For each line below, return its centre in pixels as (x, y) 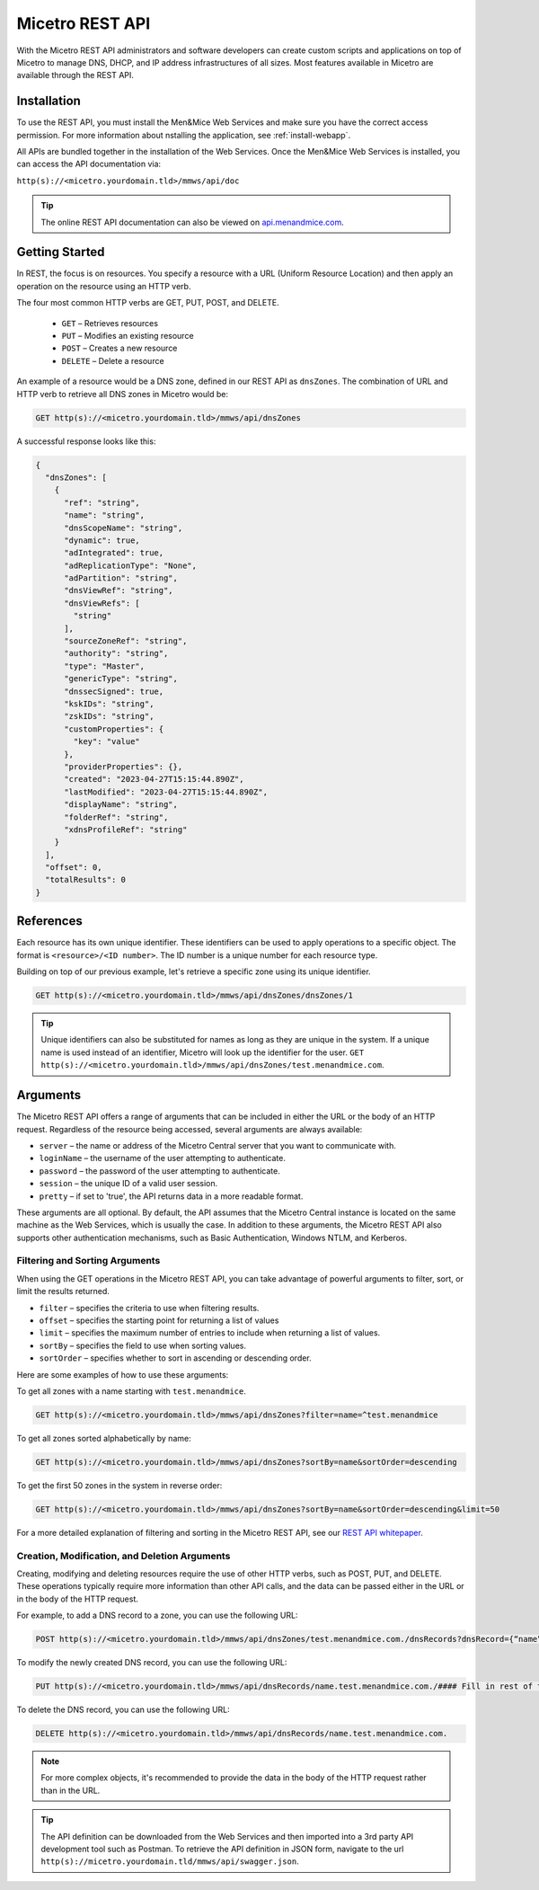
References (49, 921)
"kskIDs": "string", (109, 704)
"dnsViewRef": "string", (119, 590)
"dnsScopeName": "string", (124, 528)
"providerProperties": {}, (124, 767)
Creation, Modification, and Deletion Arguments (124, 1556)
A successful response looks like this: (86, 441)
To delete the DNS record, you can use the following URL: (124, 1710)
